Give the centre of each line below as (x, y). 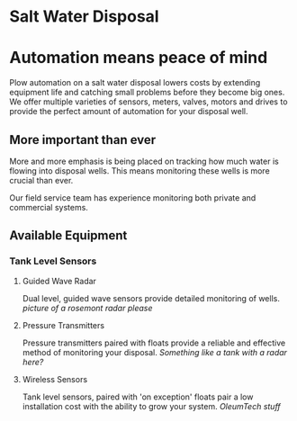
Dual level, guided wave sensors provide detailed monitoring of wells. (151, 298)
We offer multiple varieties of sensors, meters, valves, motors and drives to (148, 102)
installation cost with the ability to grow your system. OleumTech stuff (151, 406)
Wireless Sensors (55, 379)
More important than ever (83, 140)
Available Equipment (68, 236)
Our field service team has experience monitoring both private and (133, 197)
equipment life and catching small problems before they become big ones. (147, 93)
